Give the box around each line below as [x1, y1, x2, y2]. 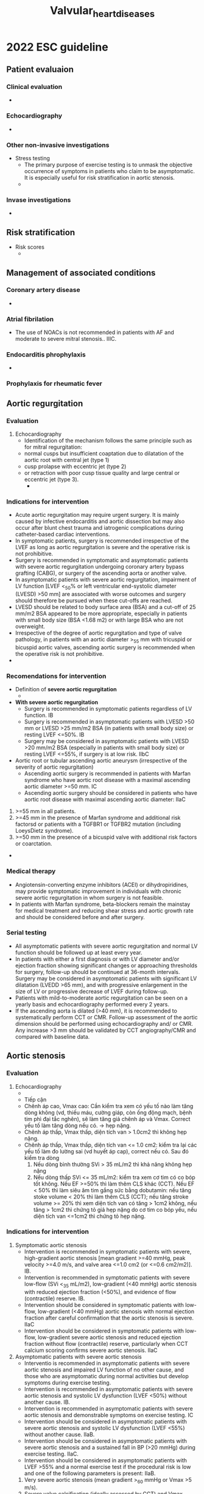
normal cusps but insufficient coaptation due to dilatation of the [24, 450, 184, 457]
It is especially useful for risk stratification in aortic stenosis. [24, 174, 175, 182]
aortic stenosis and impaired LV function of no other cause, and [24, 1366, 185, 1373]
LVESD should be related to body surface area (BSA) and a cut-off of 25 [15, 603, 196, 611]
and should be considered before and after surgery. [15, 913, 145, 920]
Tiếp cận [24, 1095, 47, 1103]
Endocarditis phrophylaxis [6, 350, 86, 359]
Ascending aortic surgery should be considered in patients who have [24, 789, 198, 797]
